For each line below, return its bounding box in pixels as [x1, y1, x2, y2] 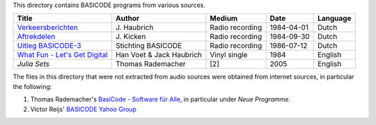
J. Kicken [115, 32, 146, 42]
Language [317, 14, 352, 24]
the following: [13, 82, 52, 90]
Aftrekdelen [17, 32, 56, 42]
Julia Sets [17, 59, 50, 69]
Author [115, 14, 140, 24]
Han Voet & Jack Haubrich [115, 50, 202, 60]
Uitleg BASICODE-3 [17, 41, 81, 51]
